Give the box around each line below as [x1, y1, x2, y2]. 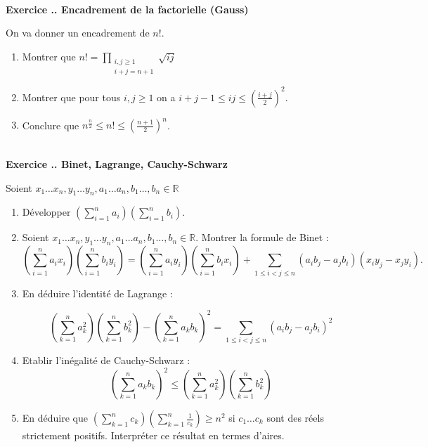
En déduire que [22, 410, 88, 425]
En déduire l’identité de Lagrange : [22, 285, 173, 300]
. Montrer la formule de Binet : [195, 230, 329, 245]
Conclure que [22, 117, 79, 132]
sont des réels [266, 410, 324, 425]
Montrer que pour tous [22, 89, 121, 104]
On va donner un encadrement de [6, 25, 150, 40]
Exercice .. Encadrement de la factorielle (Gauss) [6, 1, 249, 16]
